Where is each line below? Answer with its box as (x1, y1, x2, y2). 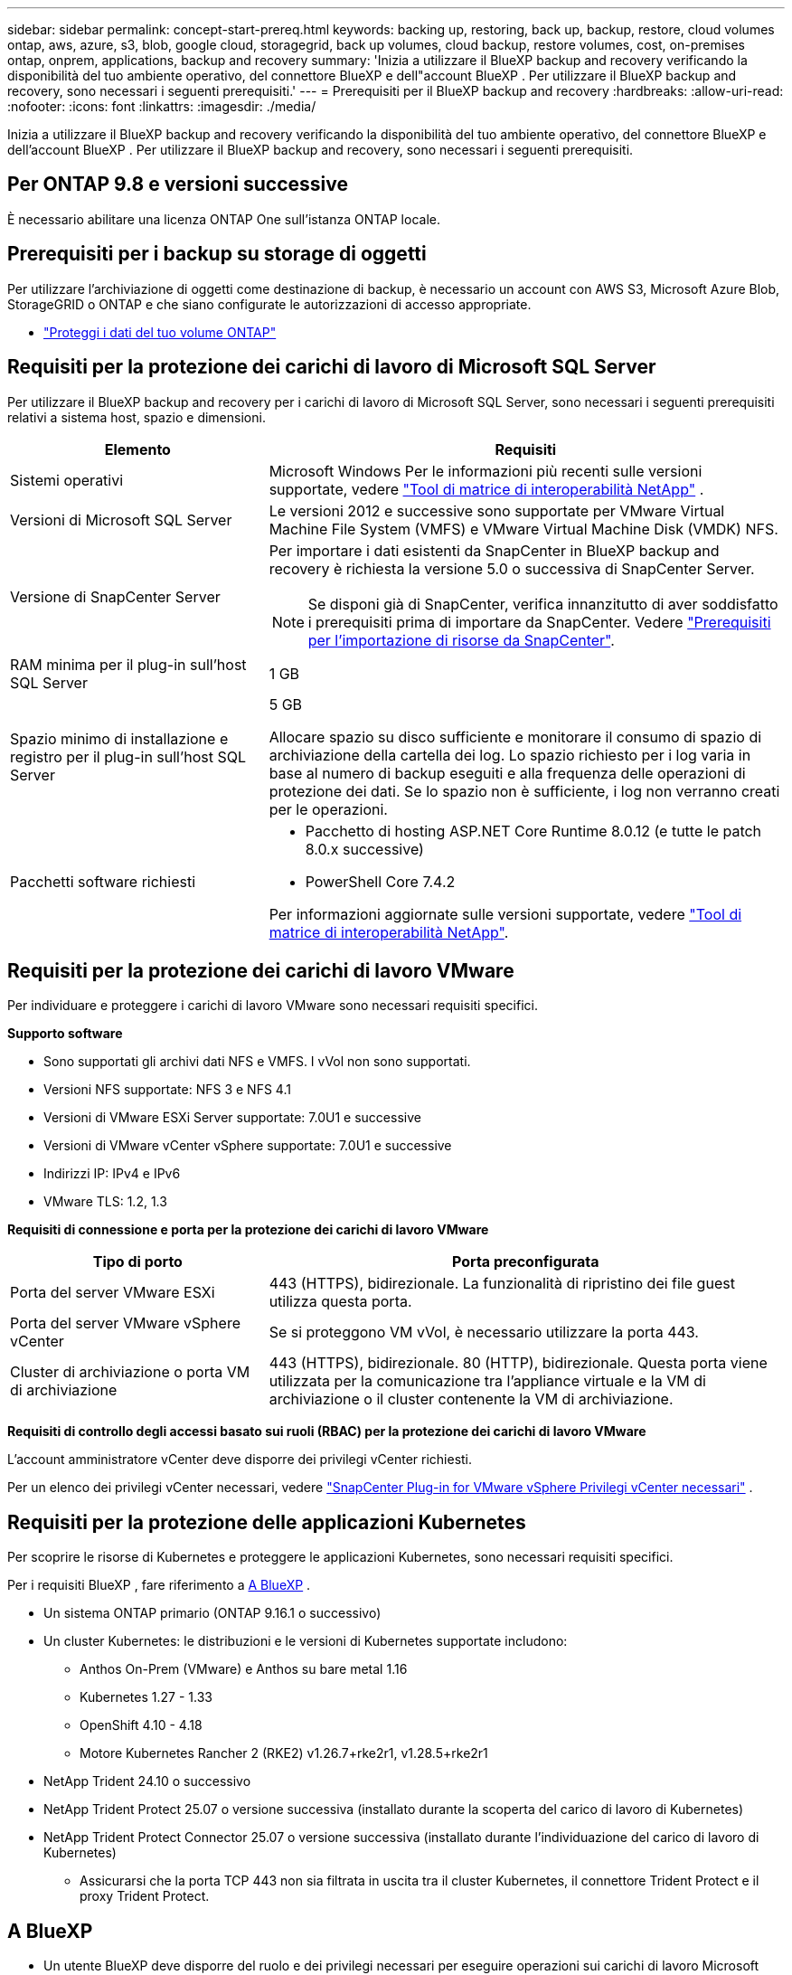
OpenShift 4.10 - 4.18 (80, 1717, 203, 1734)
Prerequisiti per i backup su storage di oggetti (7, 242, 427, 266)
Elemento (104, 439, 171, 458)
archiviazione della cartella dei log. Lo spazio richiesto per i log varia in (269, 745, 751, 764)
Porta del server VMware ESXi (10, 1283, 215, 1302)
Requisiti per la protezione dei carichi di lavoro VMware (7, 959, 514, 982)
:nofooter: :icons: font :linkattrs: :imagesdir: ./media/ (7, 99, 316, 114)
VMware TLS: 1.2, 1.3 (43, 1194, 167, 1210)
